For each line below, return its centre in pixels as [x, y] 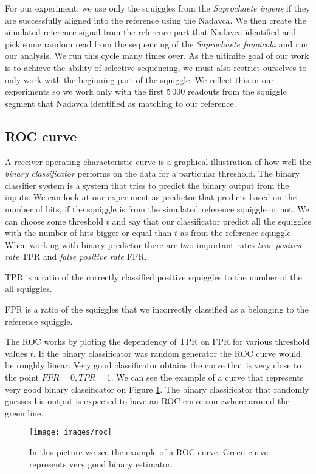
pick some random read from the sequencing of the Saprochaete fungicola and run [156, 43]
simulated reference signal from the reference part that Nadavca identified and [151, 32]
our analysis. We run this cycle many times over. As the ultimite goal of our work [157, 56]
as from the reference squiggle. [237, 233]
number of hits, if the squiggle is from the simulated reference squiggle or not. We [157, 208]
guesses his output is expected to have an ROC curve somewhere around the [147, 401]
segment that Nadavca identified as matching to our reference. [121, 103]
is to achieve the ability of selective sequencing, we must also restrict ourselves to [156, 67]
